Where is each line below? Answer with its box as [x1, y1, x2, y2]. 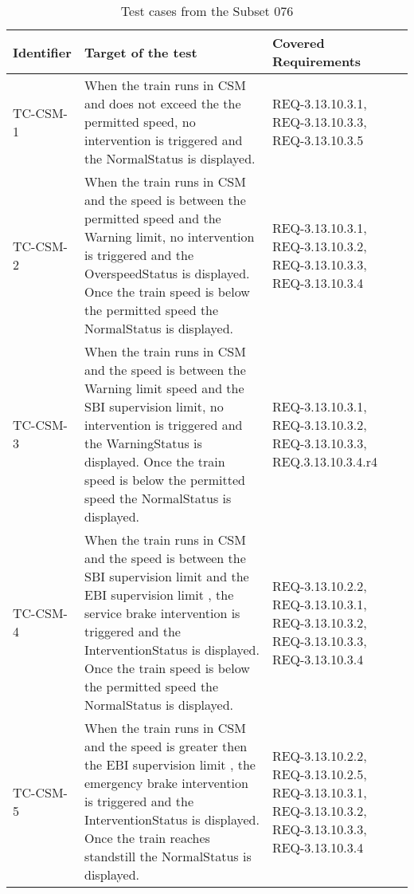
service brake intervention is [84, 604, 240, 622]
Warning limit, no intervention [84, 227, 255, 246]
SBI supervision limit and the [84, 567, 249, 585]
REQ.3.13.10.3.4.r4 [271, 452, 378, 471]
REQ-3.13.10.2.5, [271, 764, 367, 783]
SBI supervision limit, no [84, 397, 224, 415]
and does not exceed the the [84, 94, 241, 112]
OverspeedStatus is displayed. [84, 264, 250, 282]
